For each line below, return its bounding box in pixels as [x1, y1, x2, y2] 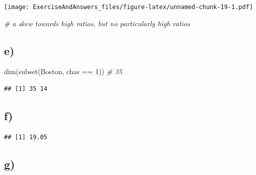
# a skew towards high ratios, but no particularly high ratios [4, 18, 190, 28]
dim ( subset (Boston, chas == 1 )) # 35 [4, 66, 122, 77]
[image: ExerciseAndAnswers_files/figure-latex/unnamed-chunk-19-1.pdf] [4, 4, 253, 11]
